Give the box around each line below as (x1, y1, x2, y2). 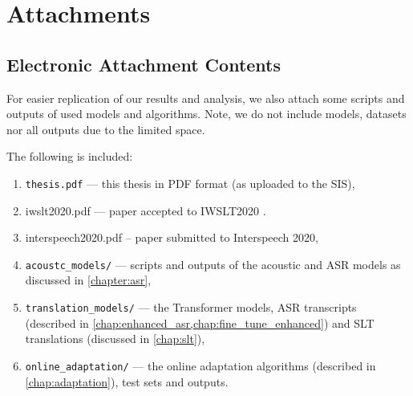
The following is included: (6, 148, 133, 165)
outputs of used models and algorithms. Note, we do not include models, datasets (6, 105, 407, 122)
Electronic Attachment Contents (6, 51, 281, 76)
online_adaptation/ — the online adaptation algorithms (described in (25, 357, 376, 374)
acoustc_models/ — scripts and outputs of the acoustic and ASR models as (25, 255, 401, 272)
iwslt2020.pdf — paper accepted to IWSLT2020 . (25, 202, 266, 218)
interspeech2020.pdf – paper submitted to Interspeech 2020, (25, 229, 318, 246)
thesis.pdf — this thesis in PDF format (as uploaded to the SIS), (25, 174, 355, 191)
